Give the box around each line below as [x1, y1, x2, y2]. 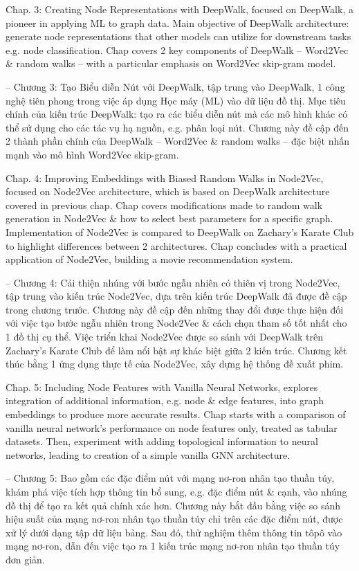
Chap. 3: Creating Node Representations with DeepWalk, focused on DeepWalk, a [6, 2, 353, 16]
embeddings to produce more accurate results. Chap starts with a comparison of [6, 407, 346, 422]
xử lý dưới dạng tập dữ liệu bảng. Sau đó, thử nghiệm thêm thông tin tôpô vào [6, 525, 342, 539]
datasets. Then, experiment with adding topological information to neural [6, 434, 318, 448]
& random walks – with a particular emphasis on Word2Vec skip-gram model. [6, 56, 336, 71]
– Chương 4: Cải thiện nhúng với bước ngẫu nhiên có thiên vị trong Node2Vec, [6, 275, 340, 289]
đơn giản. [6, 552, 45, 566]
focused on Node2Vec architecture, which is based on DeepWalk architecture [6, 184, 330, 199]
